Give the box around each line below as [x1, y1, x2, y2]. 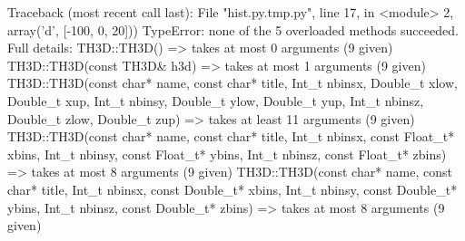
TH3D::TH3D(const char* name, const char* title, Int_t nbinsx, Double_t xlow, [7, 73, 458, 92]
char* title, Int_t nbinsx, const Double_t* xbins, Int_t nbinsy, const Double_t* [7, 179, 458, 198]
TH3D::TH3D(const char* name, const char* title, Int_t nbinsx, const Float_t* [7, 127, 455, 146]
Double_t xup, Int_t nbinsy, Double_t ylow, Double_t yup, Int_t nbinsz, [7, 91, 424, 110]
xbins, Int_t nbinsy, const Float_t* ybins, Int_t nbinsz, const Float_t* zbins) [7, 144, 447, 163]
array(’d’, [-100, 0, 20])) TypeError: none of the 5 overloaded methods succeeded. [7, 20, 459, 39]
